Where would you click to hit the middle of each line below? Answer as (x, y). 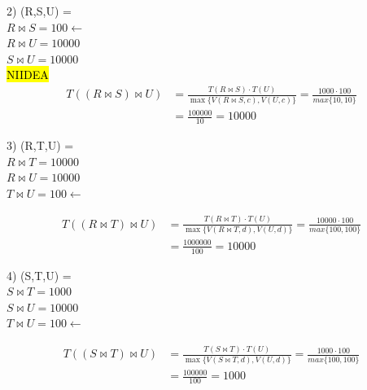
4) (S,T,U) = (39, 275)
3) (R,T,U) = (40, 145)
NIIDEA (28, 74)
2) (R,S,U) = (39, 11)
